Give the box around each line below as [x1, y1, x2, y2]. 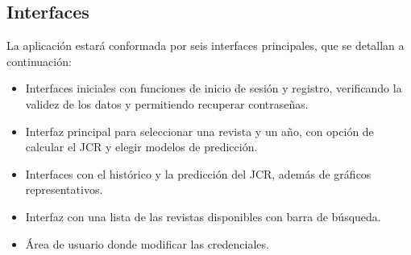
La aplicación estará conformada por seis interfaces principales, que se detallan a [6, 37, 405, 54]
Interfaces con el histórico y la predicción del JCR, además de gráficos [25, 165, 372, 182]
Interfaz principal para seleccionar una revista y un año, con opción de [25, 122, 374, 139]
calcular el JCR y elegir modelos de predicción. [25, 138, 258, 155]
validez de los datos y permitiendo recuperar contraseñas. [25, 95, 309, 112]
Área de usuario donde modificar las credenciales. [25, 235, 269, 252]
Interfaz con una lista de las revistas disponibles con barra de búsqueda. [25, 208, 381, 224]
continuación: [6, 52, 72, 69]
